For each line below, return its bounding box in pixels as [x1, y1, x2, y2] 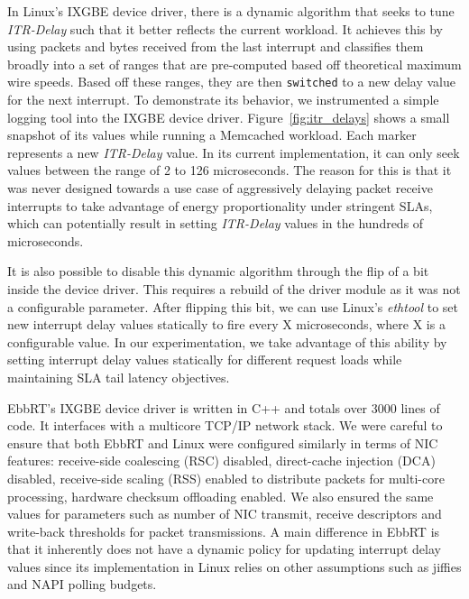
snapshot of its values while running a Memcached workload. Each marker [7, 125, 417, 144]
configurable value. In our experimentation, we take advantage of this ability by [7, 332, 447, 351]
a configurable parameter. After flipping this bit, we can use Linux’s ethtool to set [7, 297, 459, 316]
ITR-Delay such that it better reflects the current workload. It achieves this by [7, 19, 443, 38]
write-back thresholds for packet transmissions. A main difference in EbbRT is [7, 521, 440, 540]
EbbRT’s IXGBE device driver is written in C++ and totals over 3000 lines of [7, 398, 440, 417]
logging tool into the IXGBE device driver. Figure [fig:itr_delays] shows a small [7, 107, 450, 126]
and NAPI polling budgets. [7, 575, 157, 594]
